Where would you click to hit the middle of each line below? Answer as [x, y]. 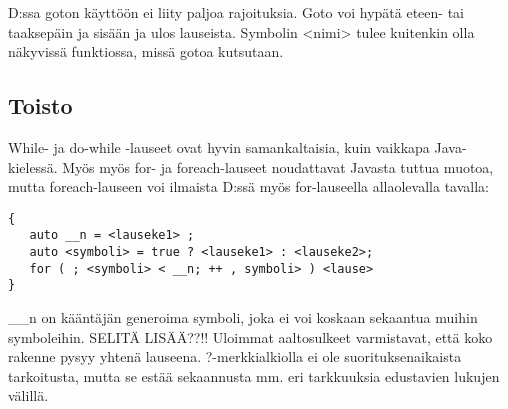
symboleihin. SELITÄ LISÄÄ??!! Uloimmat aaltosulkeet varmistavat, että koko [250, 336]
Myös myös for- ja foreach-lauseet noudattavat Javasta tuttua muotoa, [278, 166]
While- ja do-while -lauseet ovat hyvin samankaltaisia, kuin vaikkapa [219, 146]
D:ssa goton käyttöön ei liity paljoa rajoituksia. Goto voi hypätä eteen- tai [236, 12]
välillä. [28, 395]
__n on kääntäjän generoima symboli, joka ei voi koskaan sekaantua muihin [243, 317]
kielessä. [33, 166]
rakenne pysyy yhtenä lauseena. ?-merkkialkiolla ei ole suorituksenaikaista [235, 356]
